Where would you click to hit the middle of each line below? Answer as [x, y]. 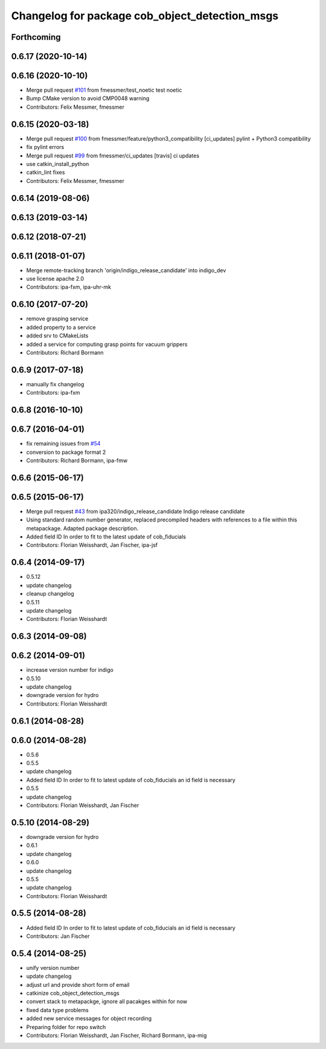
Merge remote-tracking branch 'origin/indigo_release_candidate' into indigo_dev [126, 270]
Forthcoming [36, 37]
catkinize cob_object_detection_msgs [73, 993]
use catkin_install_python [58, 164]
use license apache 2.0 [55, 279]
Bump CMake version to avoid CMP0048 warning [88, 98]
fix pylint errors [45, 147]
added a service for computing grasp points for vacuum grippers [107, 344]
